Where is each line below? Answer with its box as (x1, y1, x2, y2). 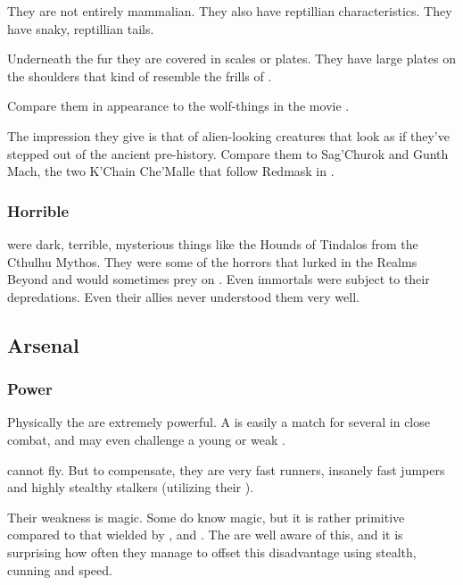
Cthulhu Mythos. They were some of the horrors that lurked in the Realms (7, 252, 418, 271)
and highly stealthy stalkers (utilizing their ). (7, 478, 254, 497)
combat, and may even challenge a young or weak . (7, 430, 285, 448)
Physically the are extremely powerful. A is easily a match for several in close (7, 413, 430, 431)
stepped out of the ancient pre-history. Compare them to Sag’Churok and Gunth (7, 144, 449, 163)
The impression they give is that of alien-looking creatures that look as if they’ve (7, 126, 450, 145)
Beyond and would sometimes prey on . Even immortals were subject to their (7, 270, 430, 288)
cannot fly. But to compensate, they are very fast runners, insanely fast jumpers (7, 460, 445, 479)
